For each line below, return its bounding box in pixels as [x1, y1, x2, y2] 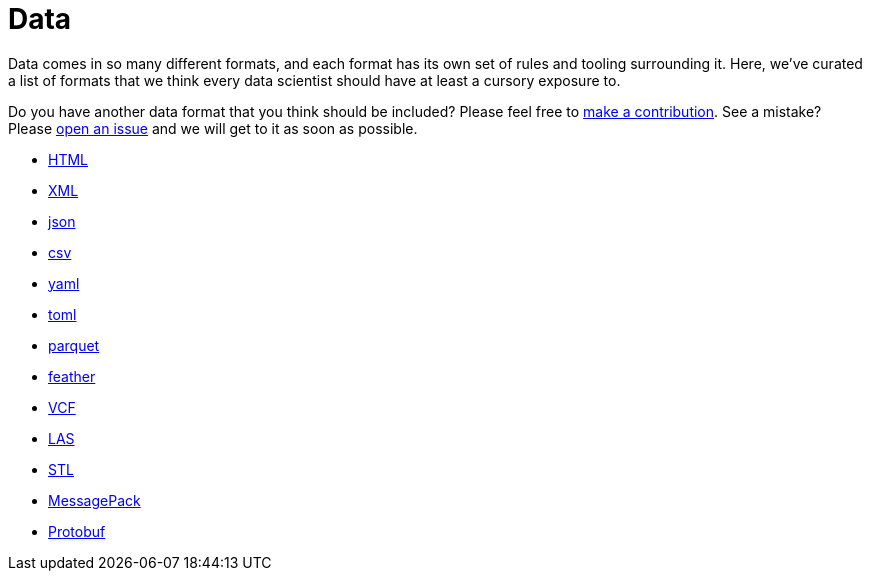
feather [48, 367, 96, 385]
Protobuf [48, 522, 106, 540]
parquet [48, 336, 100, 354]
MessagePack [48, 491, 141, 509]
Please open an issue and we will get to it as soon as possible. [8, 119, 418, 137]
